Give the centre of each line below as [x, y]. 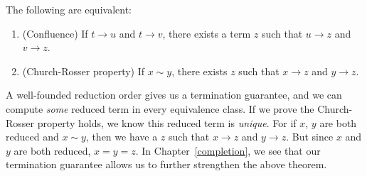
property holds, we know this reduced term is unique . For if [167, 122]
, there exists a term [207, 33]
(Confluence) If [55, 33]
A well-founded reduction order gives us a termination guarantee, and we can [174, 95]
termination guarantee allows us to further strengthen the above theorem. [166, 164]
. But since [310, 137]
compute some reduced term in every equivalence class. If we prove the [160, 108]
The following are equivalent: [69, 9]
